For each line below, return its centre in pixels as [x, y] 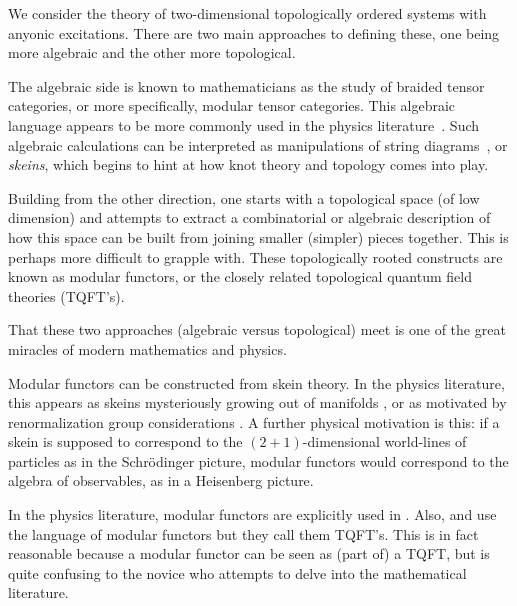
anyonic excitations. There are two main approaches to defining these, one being [254, 32]
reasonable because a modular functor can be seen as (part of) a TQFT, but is [249, 553]
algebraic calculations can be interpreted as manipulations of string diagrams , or [258, 144]
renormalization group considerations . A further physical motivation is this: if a [254, 421]
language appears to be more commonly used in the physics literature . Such [244, 124]
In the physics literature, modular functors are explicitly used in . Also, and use [252, 514]
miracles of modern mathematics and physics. [147, 348]
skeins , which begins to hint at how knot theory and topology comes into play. [248, 164]
